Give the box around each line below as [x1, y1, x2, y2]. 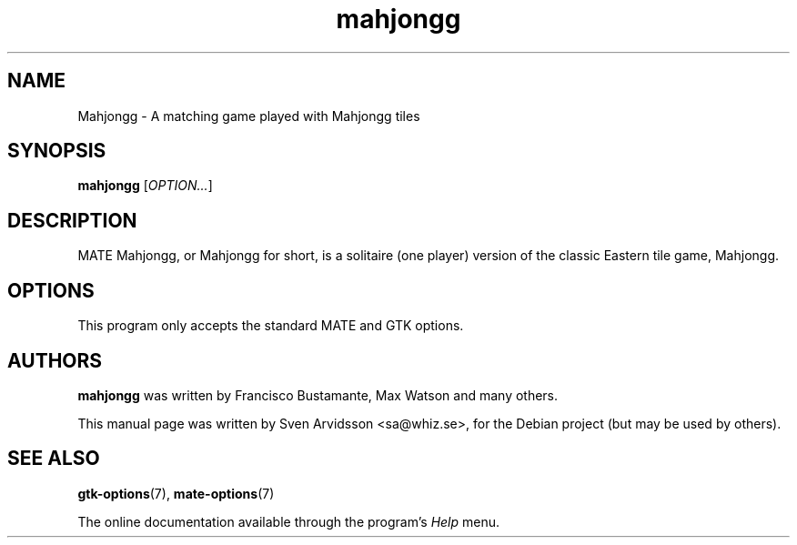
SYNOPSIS [7, 139, 106, 163]
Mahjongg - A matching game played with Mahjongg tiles [77, 107, 420, 124]
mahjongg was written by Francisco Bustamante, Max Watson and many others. [77, 387, 559, 403]
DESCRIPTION [7, 208, 137, 232]
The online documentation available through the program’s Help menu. [77, 513, 500, 530]
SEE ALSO [7, 447, 100, 470]
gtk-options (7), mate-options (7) [77, 485, 275, 501]
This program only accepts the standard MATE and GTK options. [77, 318, 464, 334]
